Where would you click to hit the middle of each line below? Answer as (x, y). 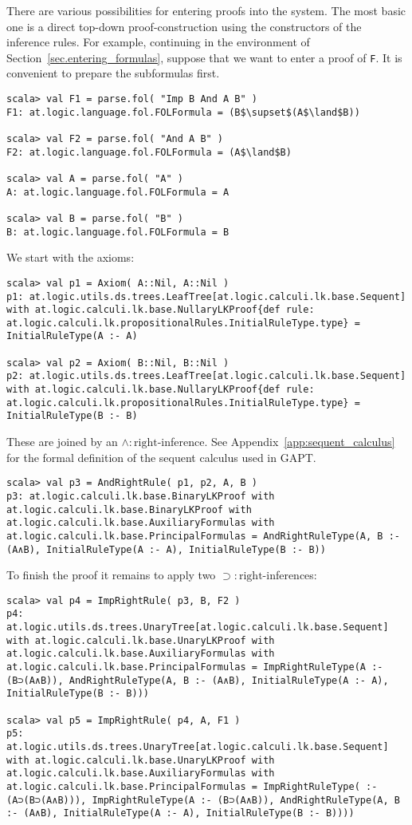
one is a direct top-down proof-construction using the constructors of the (184, 26)
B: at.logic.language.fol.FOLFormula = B (118, 232)
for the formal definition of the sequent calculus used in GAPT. (161, 457)
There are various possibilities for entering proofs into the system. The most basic (206, 10)
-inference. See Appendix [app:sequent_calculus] (276, 442)
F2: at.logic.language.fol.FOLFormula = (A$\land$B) (149, 152)
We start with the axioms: (71, 257)
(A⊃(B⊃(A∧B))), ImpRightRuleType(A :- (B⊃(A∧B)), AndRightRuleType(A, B (203, 800)
